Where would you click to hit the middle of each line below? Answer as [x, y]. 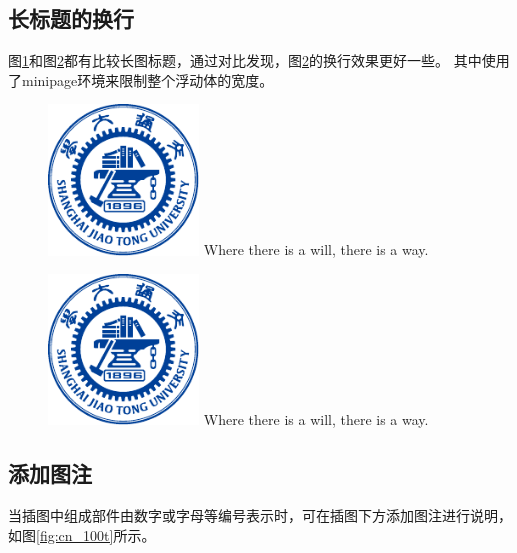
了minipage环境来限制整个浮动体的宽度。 [141, 79]
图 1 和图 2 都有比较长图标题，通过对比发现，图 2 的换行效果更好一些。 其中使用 [259, 60]
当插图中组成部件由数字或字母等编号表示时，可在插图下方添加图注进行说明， [260, 515]
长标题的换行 [71, 18]
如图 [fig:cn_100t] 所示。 [82, 534]
